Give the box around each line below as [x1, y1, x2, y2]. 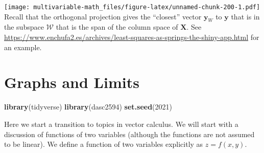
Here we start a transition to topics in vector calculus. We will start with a [4, 118, 238, 129]
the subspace [4, 21, 44, 32]
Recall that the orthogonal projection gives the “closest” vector [4, 11, 202, 21]
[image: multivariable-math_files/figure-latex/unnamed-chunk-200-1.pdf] [4, 4, 260, 11]
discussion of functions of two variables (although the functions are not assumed [4, 128, 255, 139]
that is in [231, 11, 260, 21]
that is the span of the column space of [56, 21, 178, 32]
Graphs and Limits [4, 72, 139, 93]
